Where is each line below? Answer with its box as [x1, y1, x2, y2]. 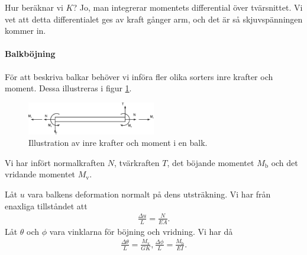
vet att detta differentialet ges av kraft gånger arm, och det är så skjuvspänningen [5, 12, 303, 25]
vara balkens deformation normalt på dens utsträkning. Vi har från [27, 187, 271, 200]
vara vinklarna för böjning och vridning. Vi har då [49, 225, 233, 237]
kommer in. [5, 24, 46, 37]
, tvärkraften [114, 156, 160, 168]
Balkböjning [5, 47, 56, 60]
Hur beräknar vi [5, 1, 63, 13]
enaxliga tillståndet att [5, 199, 88, 212]
